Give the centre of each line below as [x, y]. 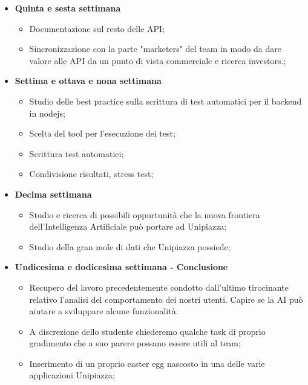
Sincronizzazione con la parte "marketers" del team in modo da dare [155, 49]
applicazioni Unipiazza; [72, 375]
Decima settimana [53, 194]
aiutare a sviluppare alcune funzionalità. [104, 311]
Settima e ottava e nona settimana [88, 81]
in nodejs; [47, 113]
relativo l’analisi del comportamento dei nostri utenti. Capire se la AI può [166, 299]
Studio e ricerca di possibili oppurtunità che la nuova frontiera [145, 214]
